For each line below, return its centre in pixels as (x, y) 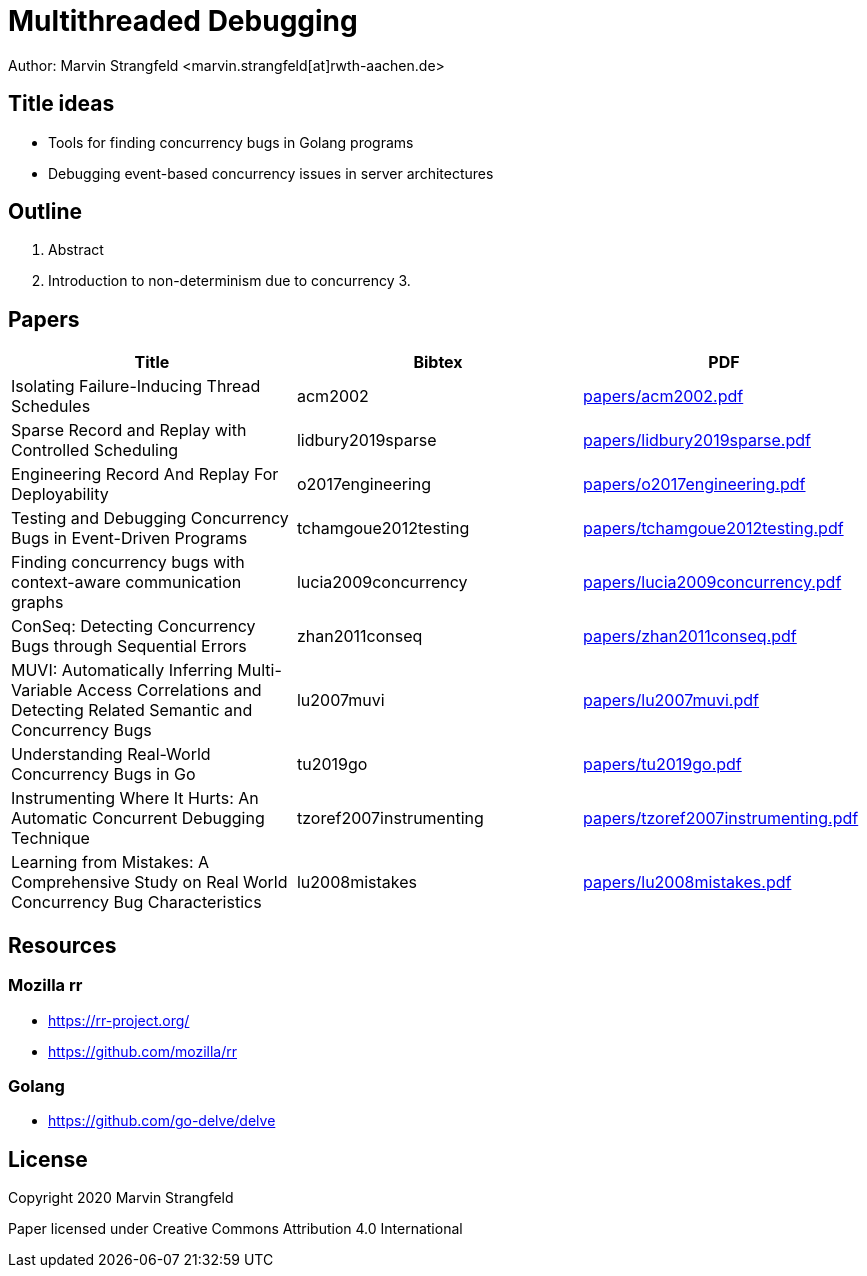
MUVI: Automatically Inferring (122, 670)
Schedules (51, 406)
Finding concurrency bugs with (128, 562)
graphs (37, 602)
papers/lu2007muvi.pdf (670, 700)
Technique (50, 838)
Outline (45, 212)
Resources (62, 945)
